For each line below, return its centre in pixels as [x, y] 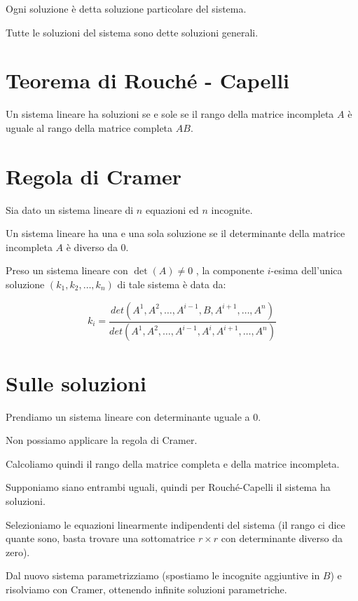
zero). [18, 552]
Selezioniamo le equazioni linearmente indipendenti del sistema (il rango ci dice [175, 524]
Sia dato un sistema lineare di [70, 209]
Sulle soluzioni [76, 383]
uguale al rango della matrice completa [89, 127]
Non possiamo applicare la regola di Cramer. [102, 440]
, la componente [230, 270]
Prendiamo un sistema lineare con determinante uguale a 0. [133, 416]
